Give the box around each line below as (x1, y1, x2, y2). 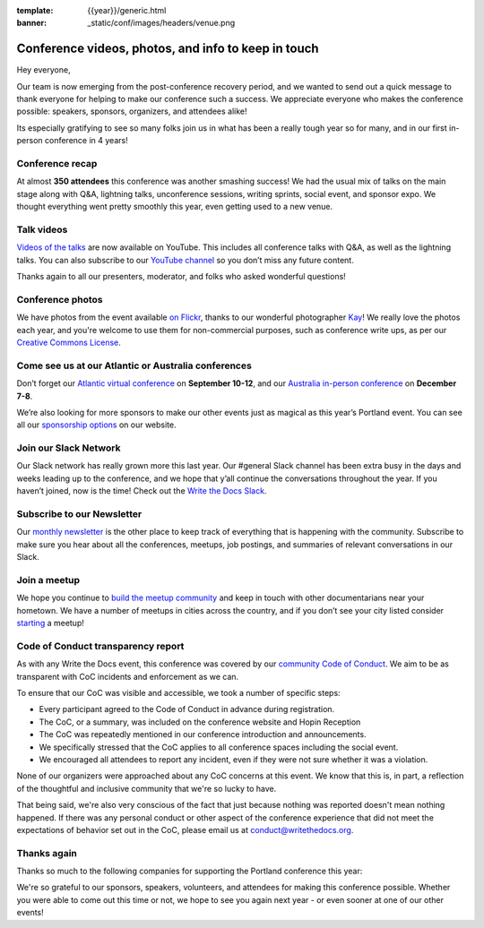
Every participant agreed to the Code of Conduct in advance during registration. (39, 704, 335, 715)
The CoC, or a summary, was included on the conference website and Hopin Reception (39, 717, 361, 727)
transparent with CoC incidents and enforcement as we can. (16, 671, 239, 682)
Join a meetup (16, 573, 81, 586)
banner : (16, 18, 48, 29)
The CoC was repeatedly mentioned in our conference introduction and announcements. (39, 729, 367, 740)
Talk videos (16, 223, 68, 236)
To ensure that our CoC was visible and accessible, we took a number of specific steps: (16, 688, 341, 699)
